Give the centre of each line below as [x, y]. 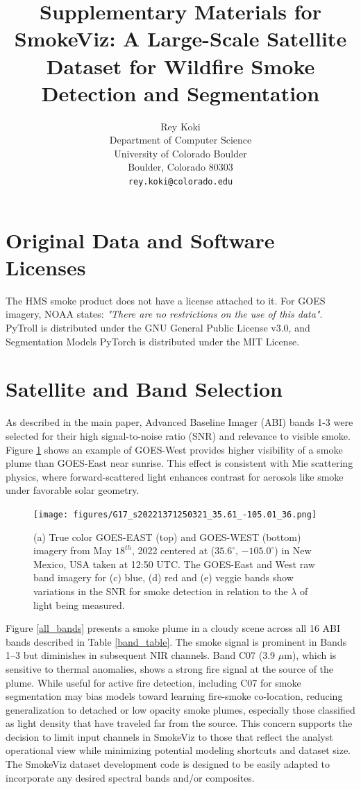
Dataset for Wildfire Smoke [180, 66]
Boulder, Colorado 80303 [180, 167]
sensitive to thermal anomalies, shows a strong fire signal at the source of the [170, 668]
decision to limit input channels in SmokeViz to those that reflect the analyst [169, 736]
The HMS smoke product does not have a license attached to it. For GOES [166, 300]
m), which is [310, 655]
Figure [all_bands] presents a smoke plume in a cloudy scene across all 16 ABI [173, 628]
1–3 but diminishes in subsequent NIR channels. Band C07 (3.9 [141, 655]
